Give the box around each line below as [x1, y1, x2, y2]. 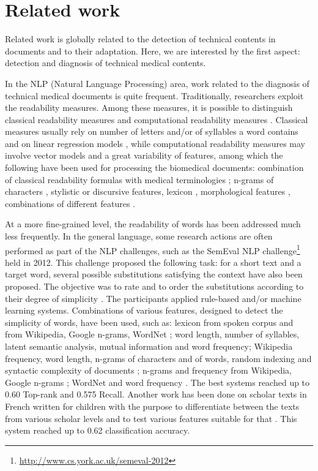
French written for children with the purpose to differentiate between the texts [5, 400, 300, 412]
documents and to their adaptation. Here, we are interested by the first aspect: [5, 44, 300, 57]
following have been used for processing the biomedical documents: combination [5, 161, 304, 174]
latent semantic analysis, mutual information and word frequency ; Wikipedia [5, 340, 293, 353]
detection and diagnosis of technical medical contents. [5, 56, 206, 69]
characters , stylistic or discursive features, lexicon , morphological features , [5, 185, 290, 198]
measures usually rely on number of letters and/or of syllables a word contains [5, 125, 298, 138]
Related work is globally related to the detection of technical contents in [5, 32, 276, 45]
